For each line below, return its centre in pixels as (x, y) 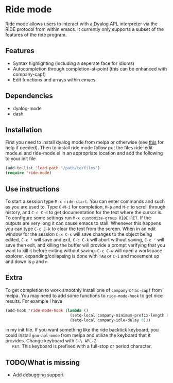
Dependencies (29, 96)
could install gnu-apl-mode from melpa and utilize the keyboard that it (78, 335)
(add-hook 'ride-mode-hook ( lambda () (47, 310)
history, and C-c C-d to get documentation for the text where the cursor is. (84, 212)
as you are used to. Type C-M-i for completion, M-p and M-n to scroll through (85, 206)
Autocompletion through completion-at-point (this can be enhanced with (90, 68)
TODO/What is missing (42, 362)
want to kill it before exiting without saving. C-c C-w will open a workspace (84, 250)
